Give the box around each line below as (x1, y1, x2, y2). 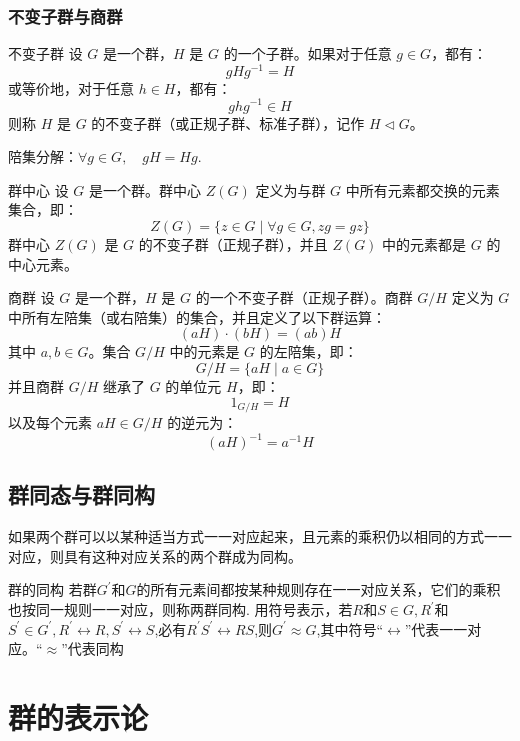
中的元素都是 (382, 233, 467, 254)
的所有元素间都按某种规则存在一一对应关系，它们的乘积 (136, 579, 501, 600)
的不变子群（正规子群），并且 (138, 233, 328, 254)
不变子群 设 (8, 43, 83, 64)
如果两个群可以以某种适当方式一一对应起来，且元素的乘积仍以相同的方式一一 (8, 526, 512, 547)
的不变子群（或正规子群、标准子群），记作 (91, 112, 365, 133)
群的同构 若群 (8, 579, 97, 600)
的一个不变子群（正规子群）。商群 (195, 287, 413, 308)
